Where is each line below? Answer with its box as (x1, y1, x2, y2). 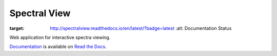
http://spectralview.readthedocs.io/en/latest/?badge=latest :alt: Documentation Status (50, 25, 232, 31)
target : (9, 25, 25, 31)
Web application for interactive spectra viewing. (9, 34, 111, 40)
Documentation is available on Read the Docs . (9, 43, 107, 50)
